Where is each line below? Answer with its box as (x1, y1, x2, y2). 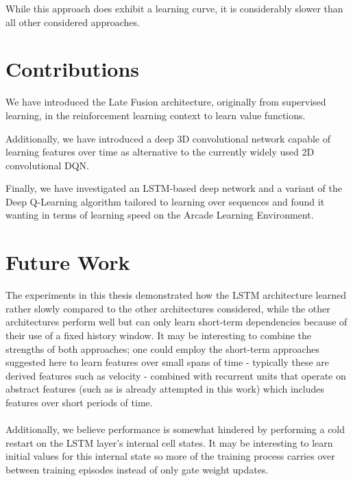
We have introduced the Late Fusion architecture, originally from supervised (5, 95, 326, 109)
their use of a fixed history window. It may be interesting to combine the (5, 328, 311, 342)
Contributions (5, 55, 140, 83)
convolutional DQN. (5, 158, 89, 172)
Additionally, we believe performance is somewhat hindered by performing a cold (5, 422, 345, 436)
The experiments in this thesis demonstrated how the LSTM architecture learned (5, 288, 346, 302)
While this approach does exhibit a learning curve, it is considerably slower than (5, 1, 343, 15)
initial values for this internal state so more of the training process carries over (5, 449, 335, 463)
